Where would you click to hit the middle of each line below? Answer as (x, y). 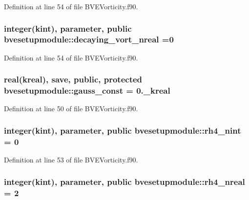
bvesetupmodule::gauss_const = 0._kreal (87, 90)
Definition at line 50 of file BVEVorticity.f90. (71, 109)
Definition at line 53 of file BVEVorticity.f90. (71, 160)
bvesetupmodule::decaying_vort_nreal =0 (89, 39)
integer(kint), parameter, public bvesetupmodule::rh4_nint (123, 130)
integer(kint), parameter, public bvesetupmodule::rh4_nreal (124, 181)
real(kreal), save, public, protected (73, 79)
